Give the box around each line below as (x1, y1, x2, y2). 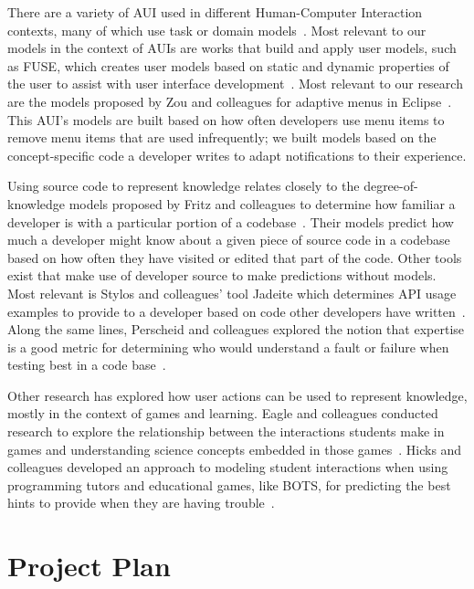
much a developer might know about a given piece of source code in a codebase (7, 230, 450, 249)
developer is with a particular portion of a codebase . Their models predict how (7, 212, 454, 231)
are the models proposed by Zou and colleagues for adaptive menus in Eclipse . (7, 91, 452, 110)
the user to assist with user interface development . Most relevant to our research (7, 74, 463, 93)
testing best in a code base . (7, 355, 166, 374)
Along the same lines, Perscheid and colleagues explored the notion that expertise (7, 320, 465, 339)
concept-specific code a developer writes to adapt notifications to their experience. (7, 145, 467, 164)
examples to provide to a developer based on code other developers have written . (7, 301, 466, 321)
